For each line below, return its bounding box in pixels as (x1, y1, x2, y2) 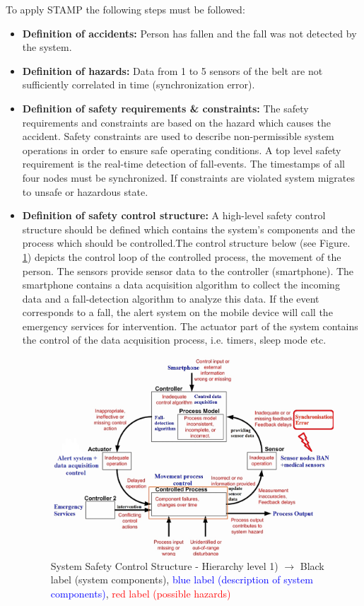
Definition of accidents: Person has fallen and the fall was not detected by (22, 25, 357, 40)
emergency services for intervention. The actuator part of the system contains (22, 318, 358, 333)
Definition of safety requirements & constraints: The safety (22, 100, 309, 115)
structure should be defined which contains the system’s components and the (22, 221, 356, 236)
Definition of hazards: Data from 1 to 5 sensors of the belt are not (22, 63, 323, 78)
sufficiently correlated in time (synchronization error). (22, 77, 255, 92)
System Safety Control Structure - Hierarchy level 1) (50, 558, 278, 573)
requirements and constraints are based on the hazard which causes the (22, 115, 331, 129)
